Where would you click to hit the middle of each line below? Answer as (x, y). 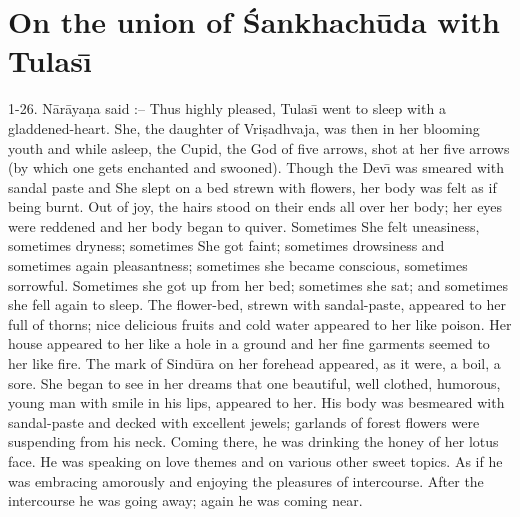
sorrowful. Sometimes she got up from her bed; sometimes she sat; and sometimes (258, 284)
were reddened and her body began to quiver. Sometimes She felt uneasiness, (244, 225)
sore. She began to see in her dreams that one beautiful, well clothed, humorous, (254, 382)
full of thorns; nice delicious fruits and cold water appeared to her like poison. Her (260, 323)
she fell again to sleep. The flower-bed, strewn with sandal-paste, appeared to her (257, 304)
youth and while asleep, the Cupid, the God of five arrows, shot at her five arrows (259, 147)
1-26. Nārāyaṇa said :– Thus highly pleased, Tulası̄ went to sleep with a (227, 108)
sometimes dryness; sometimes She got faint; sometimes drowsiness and (226, 245)
